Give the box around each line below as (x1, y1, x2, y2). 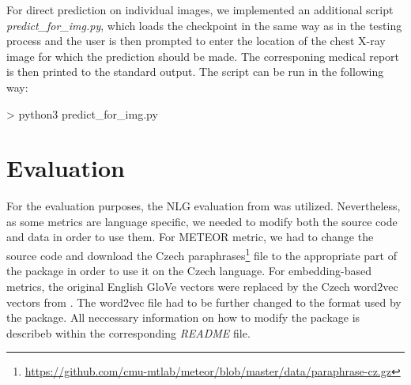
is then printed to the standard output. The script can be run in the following (6, 63, 384, 80)
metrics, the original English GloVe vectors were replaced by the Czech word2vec (6, 277, 398, 294)
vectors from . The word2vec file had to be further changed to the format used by (6, 293, 402, 310)
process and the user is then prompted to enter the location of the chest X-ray (6, 32, 386, 49)
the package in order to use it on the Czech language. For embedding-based (6, 262, 372, 279)
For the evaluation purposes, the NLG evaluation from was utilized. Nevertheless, (6, 198, 401, 214)
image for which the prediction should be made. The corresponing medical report (6, 47, 400, 64)
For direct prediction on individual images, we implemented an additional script (6, 2, 394, 17)
